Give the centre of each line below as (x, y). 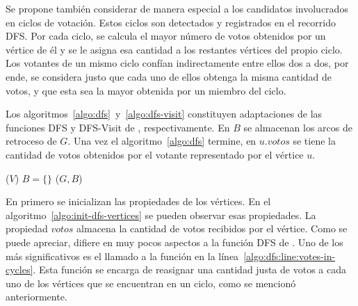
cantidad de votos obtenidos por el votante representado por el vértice (155, 154)
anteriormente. (36, 297)
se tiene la (314, 141)
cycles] (19, 269)
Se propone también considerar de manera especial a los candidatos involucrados (177, 8)
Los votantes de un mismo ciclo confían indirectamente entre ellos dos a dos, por (177, 63)
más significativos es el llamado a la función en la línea (122, 256)
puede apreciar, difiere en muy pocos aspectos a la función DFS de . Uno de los (174, 242)
